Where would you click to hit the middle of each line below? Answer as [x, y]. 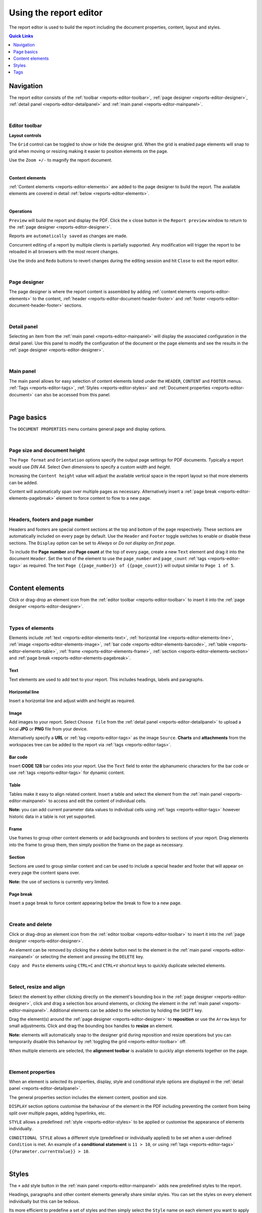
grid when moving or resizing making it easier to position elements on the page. [89, 151]
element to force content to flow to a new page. [104, 498]
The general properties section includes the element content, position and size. [88, 1097]
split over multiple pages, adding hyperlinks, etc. [57, 1113]
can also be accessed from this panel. [73, 394]
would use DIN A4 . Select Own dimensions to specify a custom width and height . [90, 467]
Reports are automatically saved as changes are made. [68, 236]
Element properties [32, 1072]
